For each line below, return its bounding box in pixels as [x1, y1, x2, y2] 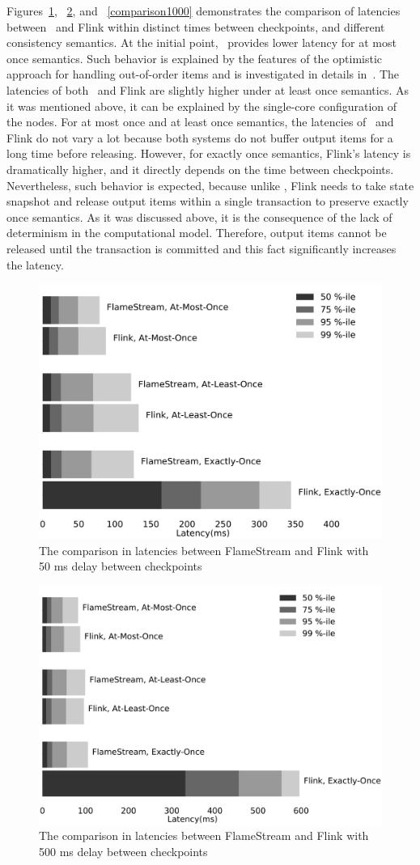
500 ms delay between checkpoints [39, 842, 208, 859]
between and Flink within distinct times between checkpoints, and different [6, 18, 385, 35]
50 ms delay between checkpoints [39, 558, 202, 575]
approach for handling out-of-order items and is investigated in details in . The [6, 66, 400, 83]
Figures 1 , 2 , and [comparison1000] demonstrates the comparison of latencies [6, 2, 401, 19]
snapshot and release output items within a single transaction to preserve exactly [6, 193, 409, 210]
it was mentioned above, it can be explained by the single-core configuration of [6, 97, 397, 114]
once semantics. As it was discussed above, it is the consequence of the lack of [6, 208, 392, 225]
